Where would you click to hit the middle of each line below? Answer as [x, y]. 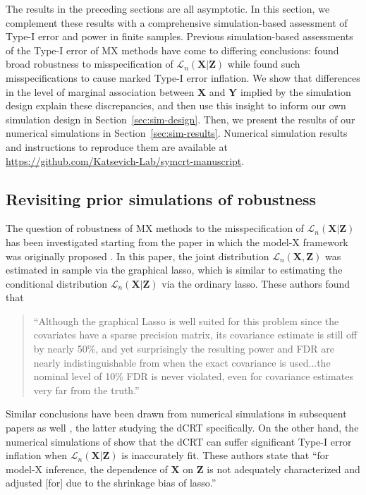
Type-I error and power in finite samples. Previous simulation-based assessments [179, 36]
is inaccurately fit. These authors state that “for [225, 455]
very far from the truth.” [86, 390]
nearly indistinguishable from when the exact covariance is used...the [182, 362]
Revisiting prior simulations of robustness [161, 198]
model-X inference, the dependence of [87, 469]
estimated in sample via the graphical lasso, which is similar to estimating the [174, 270]
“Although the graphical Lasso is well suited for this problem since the [186, 320]
